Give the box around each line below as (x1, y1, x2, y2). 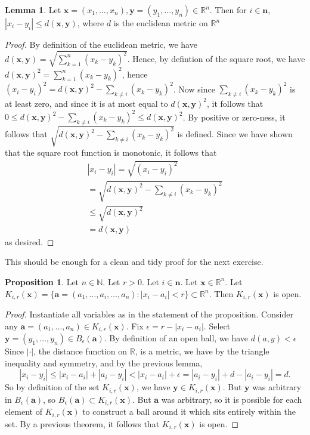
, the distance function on (33, 345, 128, 357)
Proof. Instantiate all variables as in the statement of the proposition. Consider (5, 307, 293, 320)
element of (5, 405, 42, 418)
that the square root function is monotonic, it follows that (5, 146, 217, 159)
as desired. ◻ (5, 235, 54, 248)
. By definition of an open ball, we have (104, 332, 249, 344)
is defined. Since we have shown (177, 128, 293, 140)
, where (77, 17, 104, 29)
